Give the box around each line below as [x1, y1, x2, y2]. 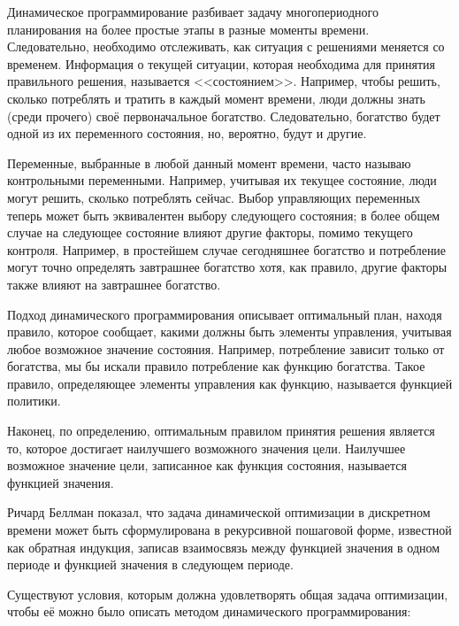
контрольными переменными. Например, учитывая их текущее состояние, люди [7, 171, 437, 189]
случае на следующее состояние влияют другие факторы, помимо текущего [7, 223, 413, 242]
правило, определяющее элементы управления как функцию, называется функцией [7, 374, 453, 392]
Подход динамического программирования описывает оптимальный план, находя [7, 305, 442, 323]
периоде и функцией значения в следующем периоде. [7, 555, 294, 574]
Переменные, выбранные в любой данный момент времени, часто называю [7, 153, 411, 172]
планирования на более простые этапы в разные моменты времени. [7, 19, 370, 38]
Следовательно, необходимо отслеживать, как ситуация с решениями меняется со [7, 37, 445, 56]
